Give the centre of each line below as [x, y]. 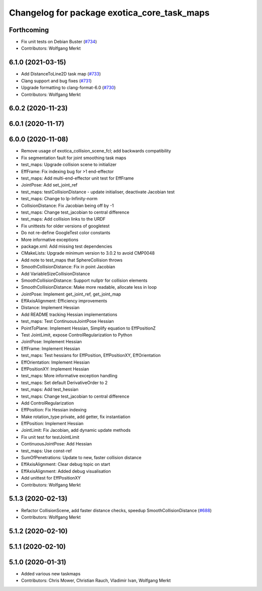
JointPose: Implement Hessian [51, 342]
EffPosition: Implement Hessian [52, 424]
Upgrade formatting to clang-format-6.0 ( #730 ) [68, 88]
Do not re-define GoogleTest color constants [66, 233]
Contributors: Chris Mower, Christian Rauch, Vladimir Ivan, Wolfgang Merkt [96, 581]
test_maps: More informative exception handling [69, 376]
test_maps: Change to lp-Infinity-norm [59, 199]
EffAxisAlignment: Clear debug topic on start [65, 464]
